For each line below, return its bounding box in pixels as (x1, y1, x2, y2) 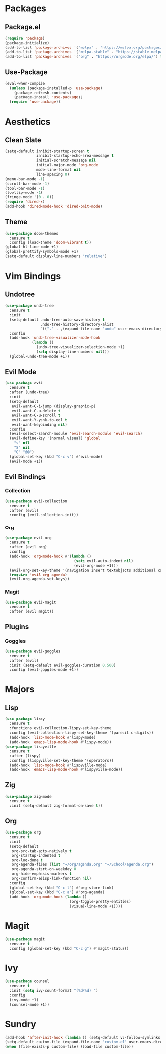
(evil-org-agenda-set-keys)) (9, 577, 70, 582)
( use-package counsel (5, 979, 50, 984)
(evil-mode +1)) (9, 459, 43, 464)
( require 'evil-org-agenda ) (9, 572, 68, 577)
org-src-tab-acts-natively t (11, 848, 72, 854)
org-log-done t (11, 858, 43, 862)
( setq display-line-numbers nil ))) (36, 349, 110, 354)
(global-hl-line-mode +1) (5, 244, 58, 250)
